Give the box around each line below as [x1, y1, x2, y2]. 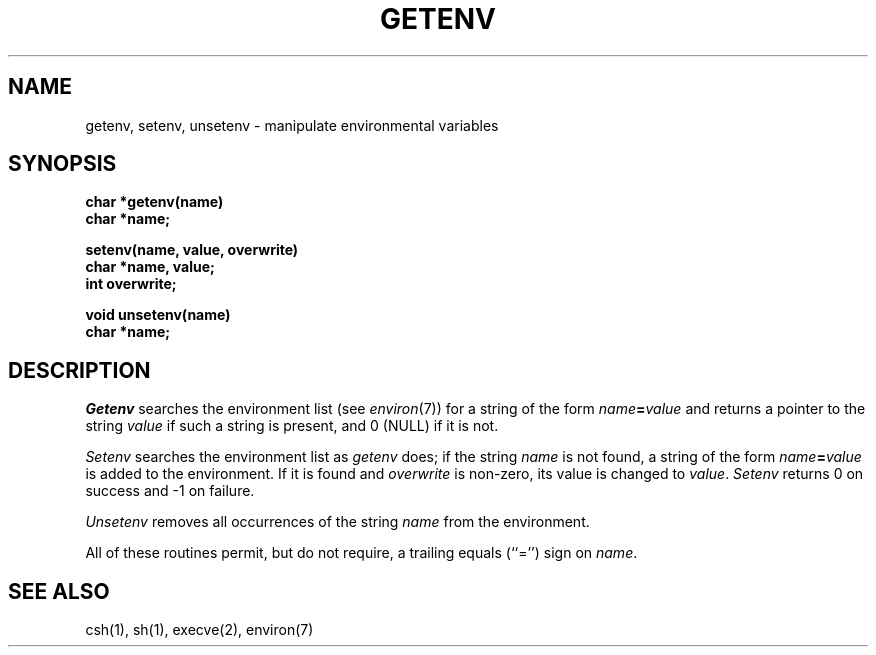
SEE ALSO [8, 578, 110, 604]
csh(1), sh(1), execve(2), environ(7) [85, 621, 314, 639]
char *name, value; [85, 258, 215, 276]
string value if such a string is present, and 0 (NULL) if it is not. [85, 417, 499, 435]
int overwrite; [85, 275, 177, 293]
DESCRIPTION [8, 357, 151, 383]
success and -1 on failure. [85, 482, 255, 500]
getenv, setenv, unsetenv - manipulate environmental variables [85, 116, 499, 134]
